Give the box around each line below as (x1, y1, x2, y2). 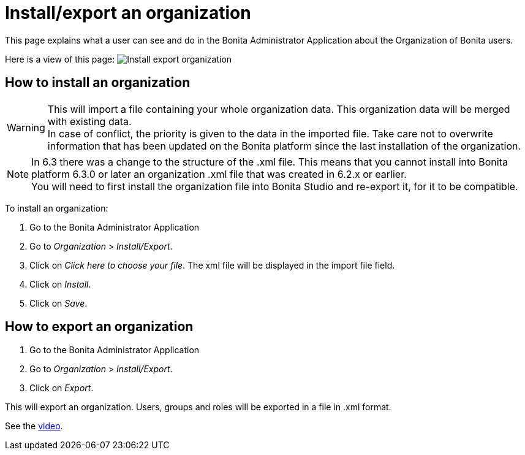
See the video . (5, 421, 63, 432)
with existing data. (47, 115, 132, 128)
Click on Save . (29, 297, 88, 308)
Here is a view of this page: (5, 53, 115, 64)
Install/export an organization (5, 2, 251, 23)
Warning (7, 121, 45, 134)
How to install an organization (5, 75, 191, 91)
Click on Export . (29, 383, 94, 394)
